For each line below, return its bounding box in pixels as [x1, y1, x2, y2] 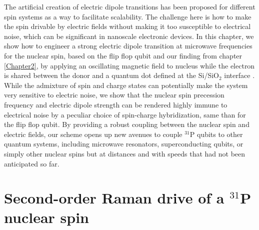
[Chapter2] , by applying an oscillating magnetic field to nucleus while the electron [4, 60, 255, 70]
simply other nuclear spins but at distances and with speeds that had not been [4, 148, 245, 158]
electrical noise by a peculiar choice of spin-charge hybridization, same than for [4, 109, 246, 119]
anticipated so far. [4, 158, 59, 168]
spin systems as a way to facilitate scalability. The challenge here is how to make [4, 11, 251, 21]
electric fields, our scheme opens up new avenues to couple [4, 128, 182, 139]
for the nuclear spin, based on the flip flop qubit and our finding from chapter [4, 50, 242, 60]
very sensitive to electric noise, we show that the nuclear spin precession [4, 89, 224, 100]
